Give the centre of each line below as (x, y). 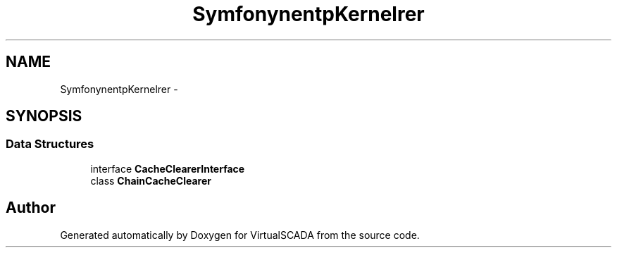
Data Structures (50, 144)
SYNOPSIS (44, 116)
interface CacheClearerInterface (168, 168)
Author (31, 208)
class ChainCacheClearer (151, 180)
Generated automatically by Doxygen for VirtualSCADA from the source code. (240, 235)
